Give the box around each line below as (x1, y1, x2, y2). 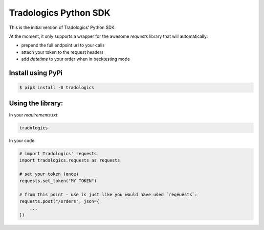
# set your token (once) (19, 171, 79, 177)
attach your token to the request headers (21, 49, 104, 55)
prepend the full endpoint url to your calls (21, 42, 105, 48)
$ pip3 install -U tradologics (19, 85, 95, 91)
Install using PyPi (9, 69, 63, 77)
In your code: (9, 138, 36, 143)
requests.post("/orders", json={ (19, 199, 100, 204)
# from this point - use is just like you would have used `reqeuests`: (19, 191, 198, 197)
